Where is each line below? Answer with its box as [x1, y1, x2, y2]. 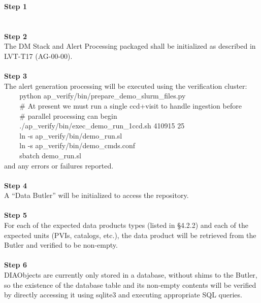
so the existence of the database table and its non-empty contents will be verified [4, 279, 256, 290]
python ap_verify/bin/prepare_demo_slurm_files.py [19, 90, 186, 101]
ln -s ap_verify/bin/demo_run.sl [19, 130, 122, 141]
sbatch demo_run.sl [19, 150, 81, 160]
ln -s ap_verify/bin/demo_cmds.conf [19, 140, 136, 151]
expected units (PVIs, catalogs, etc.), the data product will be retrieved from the [4, 229, 256, 240]
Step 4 [4, 180, 27, 190]
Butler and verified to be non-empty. [4, 240, 118, 250]
